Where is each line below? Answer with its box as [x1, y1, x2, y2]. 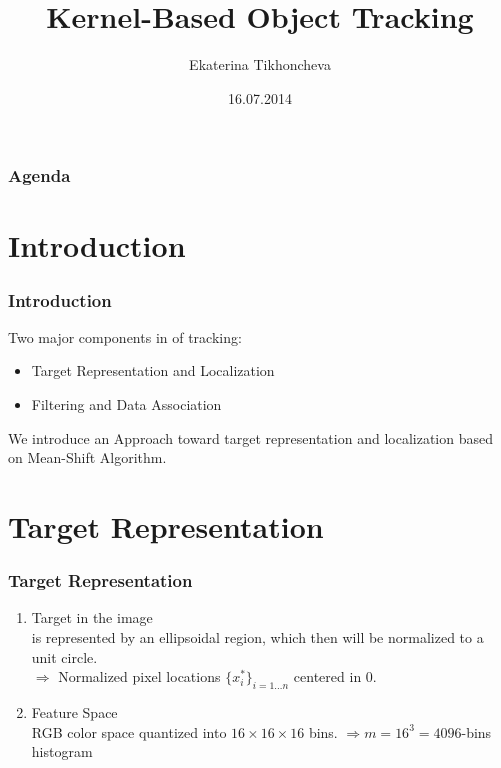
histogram [31, 741, 93, 762]
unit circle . [31, 646, 98, 667]
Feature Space [31, 701, 118, 722]
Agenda [8, 163, 71, 188]
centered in [293, 666, 362, 687]
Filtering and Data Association [31, 394, 222, 415]
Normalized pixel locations [58, 666, 221, 687]
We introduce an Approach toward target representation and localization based [8, 427, 493, 448]
